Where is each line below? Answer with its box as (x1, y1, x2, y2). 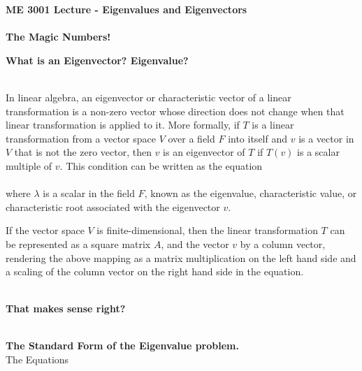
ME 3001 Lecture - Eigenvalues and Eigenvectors (6, 2, 247, 16)
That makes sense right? (6, 301, 126, 316)
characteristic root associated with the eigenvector (6, 199, 220, 214)
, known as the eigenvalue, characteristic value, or (144, 186, 357, 201)
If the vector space (6, 223, 85, 238)
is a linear (252, 117, 294, 132)
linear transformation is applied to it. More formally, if (6, 117, 240, 132)
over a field (168, 131, 215, 145)
